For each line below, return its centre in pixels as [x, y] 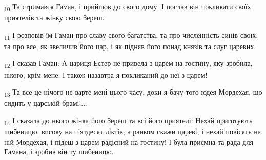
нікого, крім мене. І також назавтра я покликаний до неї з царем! [106, 74]
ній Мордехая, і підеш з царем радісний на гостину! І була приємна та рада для [129, 141]
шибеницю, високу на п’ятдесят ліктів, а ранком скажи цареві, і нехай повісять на [132, 131]
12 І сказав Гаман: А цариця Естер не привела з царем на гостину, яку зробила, [128, 64]
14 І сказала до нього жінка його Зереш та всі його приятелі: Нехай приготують [128, 121]
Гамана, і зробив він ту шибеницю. [59, 152]
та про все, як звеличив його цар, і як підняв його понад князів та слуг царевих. [130, 46]
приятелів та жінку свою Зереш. [54, 18]
